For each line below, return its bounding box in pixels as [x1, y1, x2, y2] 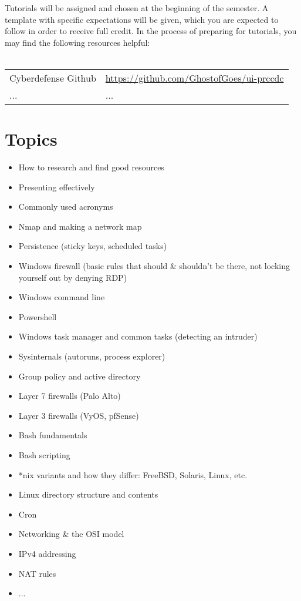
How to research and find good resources [18, 161, 164, 173]
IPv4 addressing [18, 547, 76, 559]
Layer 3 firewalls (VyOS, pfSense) [18, 409, 139, 421]
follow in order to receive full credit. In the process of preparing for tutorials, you [5, 25, 297, 37]
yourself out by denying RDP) [18, 271, 127, 283]
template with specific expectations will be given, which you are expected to [5, 13, 279, 25]
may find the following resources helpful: [5, 36, 150, 48]
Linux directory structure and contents [18, 488, 158, 501]
